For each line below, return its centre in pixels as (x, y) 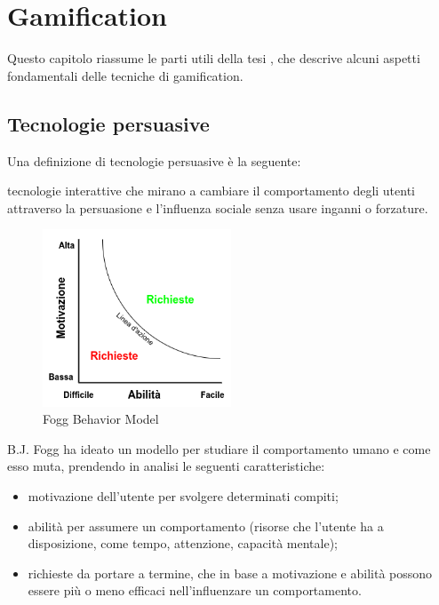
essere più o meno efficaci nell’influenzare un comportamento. (195, 590)
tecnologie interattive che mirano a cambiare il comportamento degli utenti (212, 191)
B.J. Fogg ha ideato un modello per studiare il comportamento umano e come (219, 448)
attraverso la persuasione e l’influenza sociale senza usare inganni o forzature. (218, 207)
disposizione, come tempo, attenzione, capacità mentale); (183, 543)
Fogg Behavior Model (101, 419)
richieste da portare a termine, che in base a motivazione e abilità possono (230, 573)
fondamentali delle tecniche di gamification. (125, 75)
